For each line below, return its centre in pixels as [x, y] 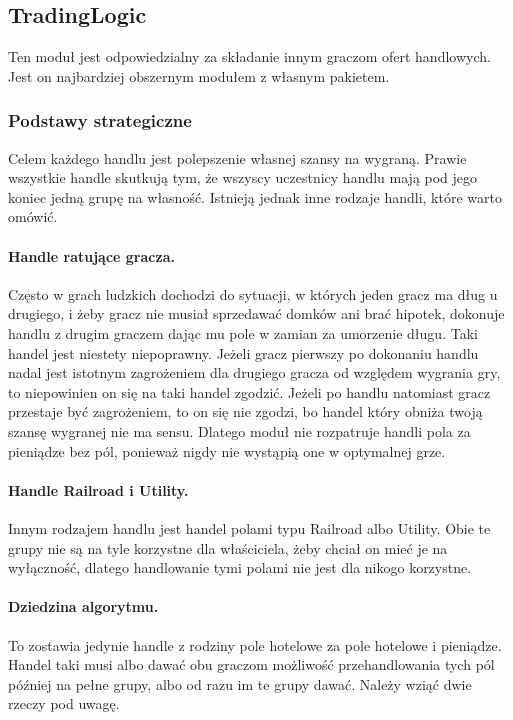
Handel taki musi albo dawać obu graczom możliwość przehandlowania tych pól [251, 664]
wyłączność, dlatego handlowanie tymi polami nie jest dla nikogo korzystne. [240, 567]
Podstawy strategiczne [100, 120]
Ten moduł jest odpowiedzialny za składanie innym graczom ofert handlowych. [249, 56]
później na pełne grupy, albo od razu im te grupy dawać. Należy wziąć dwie [240, 683]
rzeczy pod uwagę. [64, 703]
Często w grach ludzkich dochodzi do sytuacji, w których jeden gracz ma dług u [253, 293]
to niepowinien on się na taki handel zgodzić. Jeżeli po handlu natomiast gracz [249, 391]
